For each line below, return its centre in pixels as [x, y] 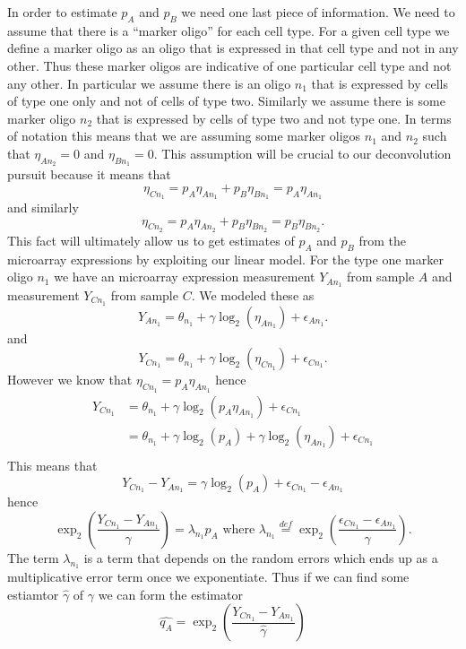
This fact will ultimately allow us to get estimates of [151, 240]
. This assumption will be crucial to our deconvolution [302, 153]
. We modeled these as [253, 295]
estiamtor [33, 594]
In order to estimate [62, 12]
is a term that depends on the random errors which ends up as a [261, 557]
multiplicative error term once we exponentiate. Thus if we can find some [208, 577]
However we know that [70, 380]
